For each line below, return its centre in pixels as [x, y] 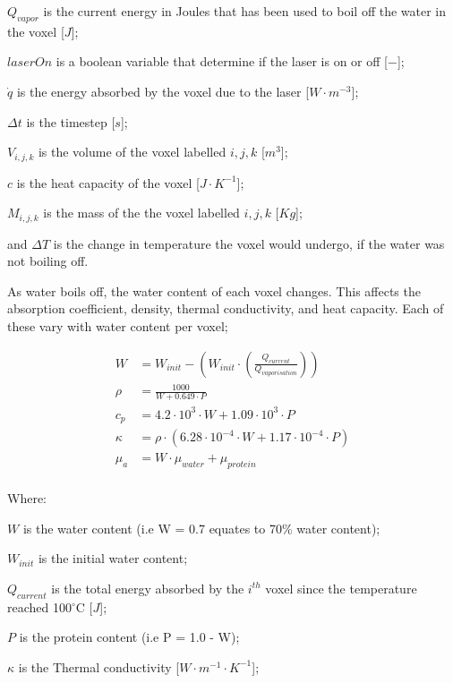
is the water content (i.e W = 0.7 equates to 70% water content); [201, 528]
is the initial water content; [113, 558]
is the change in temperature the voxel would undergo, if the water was [249, 243]
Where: [27, 497]
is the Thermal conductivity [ [99, 666]
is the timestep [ [71, 121]
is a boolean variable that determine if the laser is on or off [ [222, 61]
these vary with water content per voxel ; [118, 326]
